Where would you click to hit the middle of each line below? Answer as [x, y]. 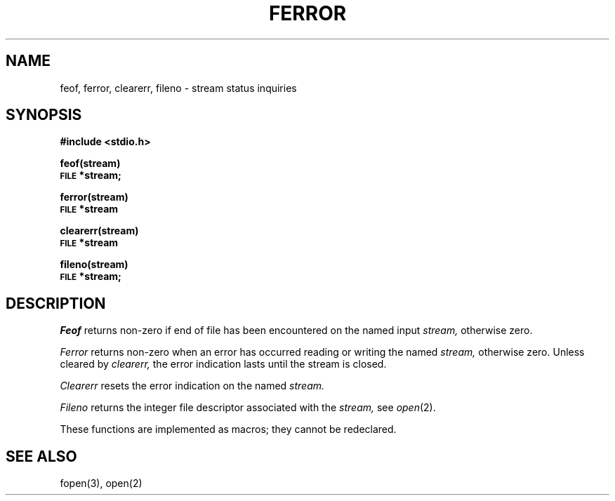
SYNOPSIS [44, 115]
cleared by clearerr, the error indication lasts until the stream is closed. [223, 364]
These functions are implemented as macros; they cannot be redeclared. [228, 429]
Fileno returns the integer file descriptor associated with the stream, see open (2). [248, 408]
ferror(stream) [94, 197]
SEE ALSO [41, 456]
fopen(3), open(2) [101, 483]
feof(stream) [90, 163]
